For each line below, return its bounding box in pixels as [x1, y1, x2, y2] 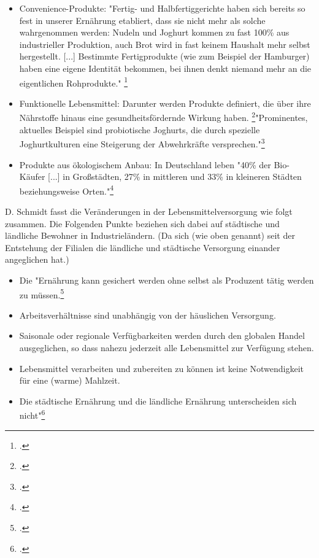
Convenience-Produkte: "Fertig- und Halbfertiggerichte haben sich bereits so [19, 2, 306, 14]
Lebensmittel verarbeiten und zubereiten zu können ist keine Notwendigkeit [19, 362, 304, 374]
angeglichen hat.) [5, 253, 69, 266]
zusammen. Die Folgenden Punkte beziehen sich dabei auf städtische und [5, 217, 280, 230]
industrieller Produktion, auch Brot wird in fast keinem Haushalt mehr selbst [19, 37, 310, 50]
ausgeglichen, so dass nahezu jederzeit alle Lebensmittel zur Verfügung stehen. [19, 341, 314, 354]
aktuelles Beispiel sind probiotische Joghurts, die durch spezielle [19, 123, 260, 136]
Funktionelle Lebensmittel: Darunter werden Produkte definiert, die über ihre [19, 96, 311, 109]
